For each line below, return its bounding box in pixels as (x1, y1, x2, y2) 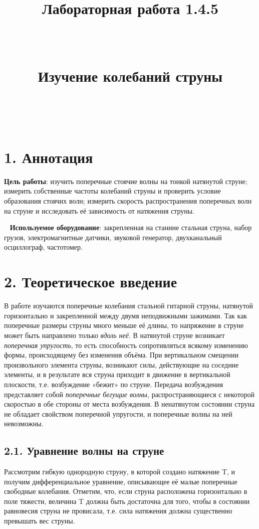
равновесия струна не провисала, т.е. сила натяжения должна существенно (4, 505, 232, 516)
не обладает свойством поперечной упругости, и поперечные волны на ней (4, 408, 232, 419)
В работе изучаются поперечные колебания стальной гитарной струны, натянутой (4, 300, 253, 311)
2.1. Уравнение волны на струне (4, 443, 164, 458)
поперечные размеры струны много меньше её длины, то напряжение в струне (4, 320, 244, 330)
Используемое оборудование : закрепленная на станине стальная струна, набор (10, 222, 252, 233)
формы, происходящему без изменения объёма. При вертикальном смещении (4, 349, 239, 360)
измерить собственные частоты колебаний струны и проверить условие (4, 186, 221, 196)
